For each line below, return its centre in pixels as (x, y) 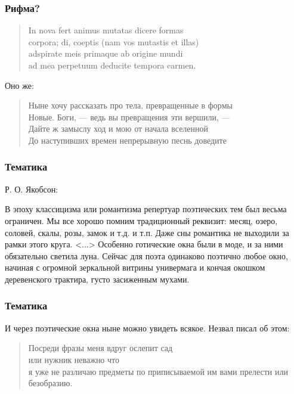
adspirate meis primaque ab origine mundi (106, 53)
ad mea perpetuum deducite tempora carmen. (112, 65)
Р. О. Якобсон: (32, 189)
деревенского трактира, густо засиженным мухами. (97, 279)
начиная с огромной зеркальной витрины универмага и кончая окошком (135, 267)
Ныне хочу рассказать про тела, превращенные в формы (130, 105)
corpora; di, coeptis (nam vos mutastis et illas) (114, 41)
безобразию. (50, 383)
